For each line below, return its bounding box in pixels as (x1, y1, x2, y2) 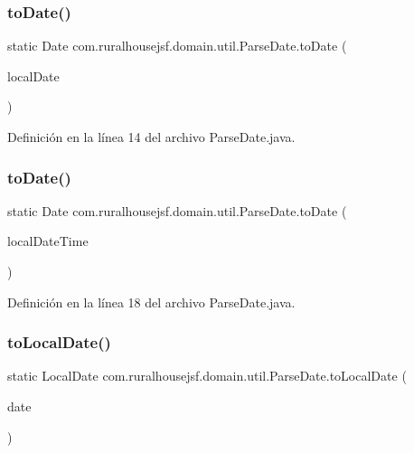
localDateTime (7, 231, 89, 250)
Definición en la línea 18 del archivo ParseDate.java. (7, 292, 296, 311)
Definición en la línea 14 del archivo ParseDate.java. (7, 127, 296, 146)
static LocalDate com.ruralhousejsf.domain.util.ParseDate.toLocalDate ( (7, 366, 407, 385)
